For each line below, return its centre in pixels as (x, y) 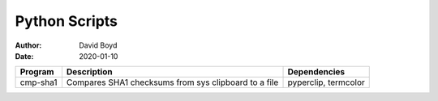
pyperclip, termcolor (326, 82)
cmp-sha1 (39, 82)
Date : (24, 56)
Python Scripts (66, 21)
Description (89, 72)
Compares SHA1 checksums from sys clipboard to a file (172, 82)
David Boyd (98, 45)
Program (37, 72)
